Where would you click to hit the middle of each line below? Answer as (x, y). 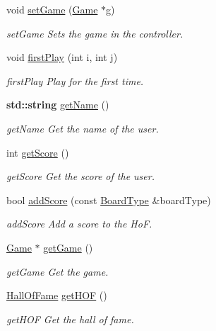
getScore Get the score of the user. (80, 176)
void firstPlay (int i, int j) (62, 57)
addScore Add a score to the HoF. (79, 224)
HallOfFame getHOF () (57, 295)
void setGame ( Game (52, 9)
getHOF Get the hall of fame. (70, 319)
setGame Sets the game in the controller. (95, 33)
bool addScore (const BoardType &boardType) (109, 200)
